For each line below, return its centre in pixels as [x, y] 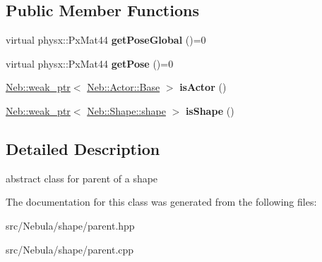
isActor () [203, 87]
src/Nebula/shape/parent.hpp [70, 225]
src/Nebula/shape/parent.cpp [70, 249]
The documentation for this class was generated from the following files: [161, 202]
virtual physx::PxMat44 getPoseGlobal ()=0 [106, 40]
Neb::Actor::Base [124, 87]
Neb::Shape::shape [126, 110]
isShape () [210, 110]
